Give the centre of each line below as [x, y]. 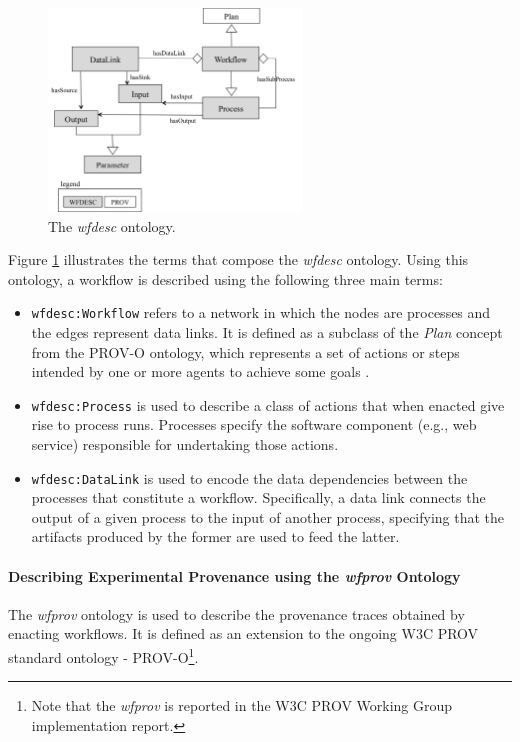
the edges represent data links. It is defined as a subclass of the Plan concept [267, 331]
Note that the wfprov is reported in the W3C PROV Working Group [242, 705]
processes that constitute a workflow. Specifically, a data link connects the [258, 497]
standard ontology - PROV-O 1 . [103, 655]
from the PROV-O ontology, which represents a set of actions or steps [245, 351]
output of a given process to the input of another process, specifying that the [268, 516]
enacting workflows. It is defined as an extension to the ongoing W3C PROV [243, 633]
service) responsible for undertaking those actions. [185, 444]
